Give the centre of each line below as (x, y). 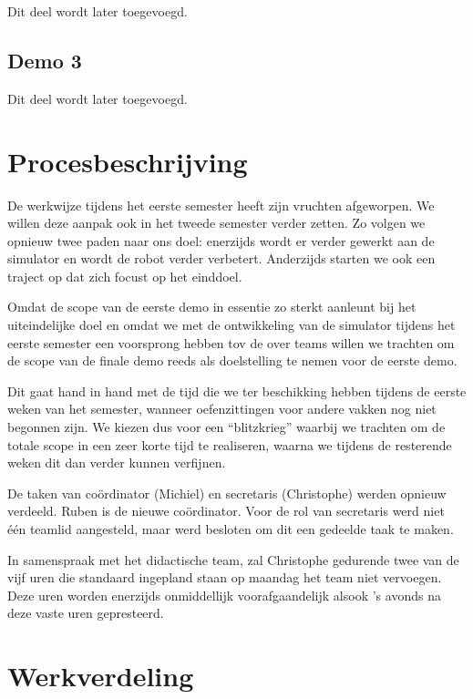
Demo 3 (45, 60)
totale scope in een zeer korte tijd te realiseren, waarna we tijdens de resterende (230, 444)
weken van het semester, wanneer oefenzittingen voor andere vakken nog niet (222, 409)
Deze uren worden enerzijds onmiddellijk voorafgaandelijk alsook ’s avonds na (224, 595)
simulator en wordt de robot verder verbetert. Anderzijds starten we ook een (221, 258)
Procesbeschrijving (128, 161)
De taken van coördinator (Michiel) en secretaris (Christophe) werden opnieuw (227, 493)
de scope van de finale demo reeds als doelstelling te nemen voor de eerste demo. (232, 360)
